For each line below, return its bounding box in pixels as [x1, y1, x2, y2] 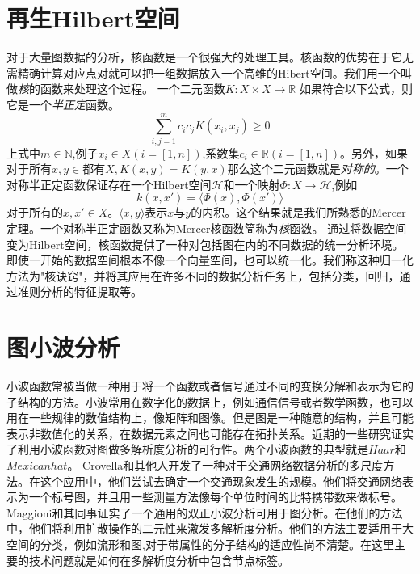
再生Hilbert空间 [6, 2, 180, 35]
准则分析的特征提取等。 [17, 283, 142, 300]
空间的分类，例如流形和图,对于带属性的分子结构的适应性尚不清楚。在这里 [6, 536, 394, 553]
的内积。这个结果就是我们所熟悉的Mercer [191, 204, 406, 221]
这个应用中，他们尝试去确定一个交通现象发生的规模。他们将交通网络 [40, 472, 402, 489]
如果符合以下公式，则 [299, 80, 413, 97]
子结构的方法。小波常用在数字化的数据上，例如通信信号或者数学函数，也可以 [6, 393, 414, 410]
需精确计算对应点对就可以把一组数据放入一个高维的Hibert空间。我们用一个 [6, 64, 401, 81]
